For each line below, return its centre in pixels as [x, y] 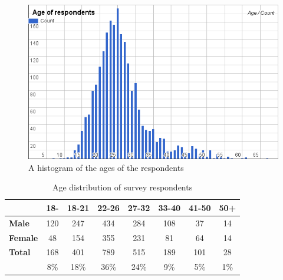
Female [24, 237]
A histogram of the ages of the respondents [106, 167]
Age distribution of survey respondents [122, 187]
